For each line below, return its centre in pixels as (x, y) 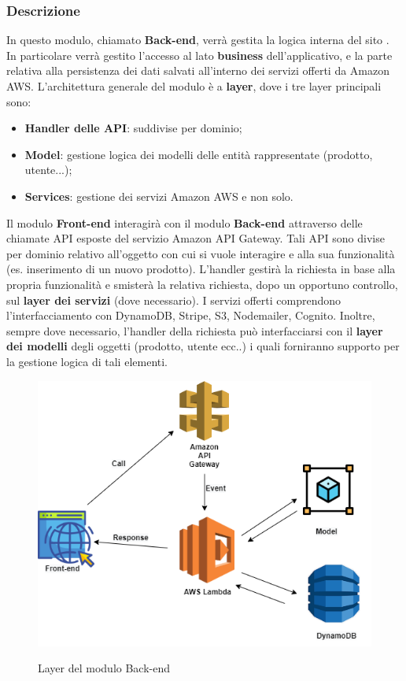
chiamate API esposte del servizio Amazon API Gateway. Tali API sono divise (196, 238)
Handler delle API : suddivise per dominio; (133, 128)
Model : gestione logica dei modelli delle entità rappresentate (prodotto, (199, 154)
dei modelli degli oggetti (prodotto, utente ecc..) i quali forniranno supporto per (203, 346)
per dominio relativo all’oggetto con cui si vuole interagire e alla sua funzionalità (201, 253)
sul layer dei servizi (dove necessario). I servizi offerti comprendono (174, 300)
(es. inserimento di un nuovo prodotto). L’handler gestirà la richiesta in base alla (201, 269)
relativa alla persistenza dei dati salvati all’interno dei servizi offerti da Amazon (198, 70)
